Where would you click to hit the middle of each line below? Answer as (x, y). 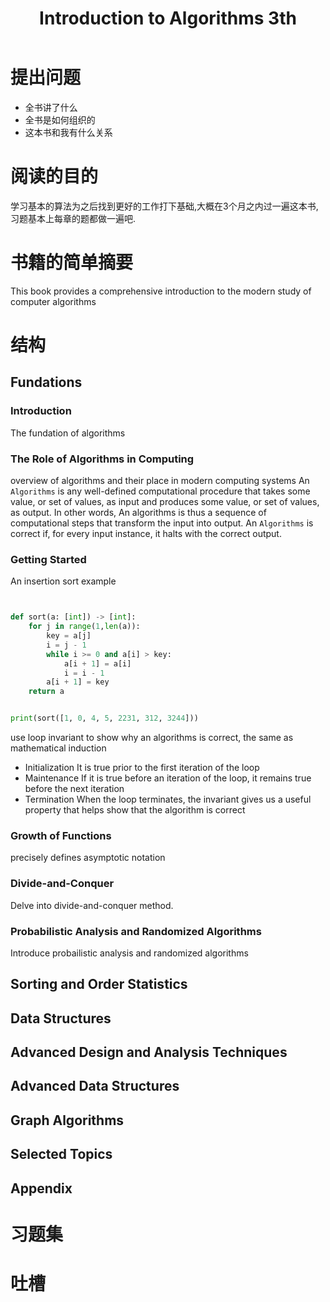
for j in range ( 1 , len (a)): (84, 627)
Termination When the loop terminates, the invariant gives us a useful (168, 799)
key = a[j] (69, 636)
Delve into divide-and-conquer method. (92, 905)
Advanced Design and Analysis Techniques (149, 1052)
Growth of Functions (61, 835)
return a (46, 692)
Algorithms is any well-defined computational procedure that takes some (160, 491)
